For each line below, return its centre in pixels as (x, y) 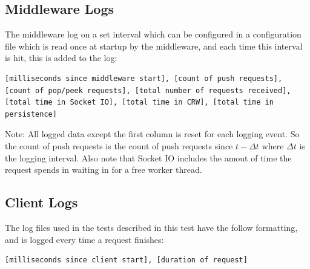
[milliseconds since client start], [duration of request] (126, 260)
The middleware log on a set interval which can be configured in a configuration (153, 34)
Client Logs (41, 202)
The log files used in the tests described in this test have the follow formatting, (151, 227)
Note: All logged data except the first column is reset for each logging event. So (152, 134)
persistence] (31, 114)
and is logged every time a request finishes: (84, 239)
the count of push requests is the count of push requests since (119, 145)
